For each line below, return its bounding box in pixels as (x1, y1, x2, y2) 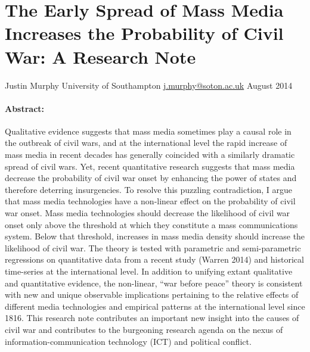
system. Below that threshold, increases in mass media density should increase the (5, 230, 305, 242)
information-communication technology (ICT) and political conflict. (5, 335, 252, 347)
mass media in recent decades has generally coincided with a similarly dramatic (5, 148, 295, 161)
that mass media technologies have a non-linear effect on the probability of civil (5, 195, 296, 207)
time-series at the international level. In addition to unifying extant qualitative (5, 265, 293, 278)
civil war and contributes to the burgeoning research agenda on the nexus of (5, 323, 283, 335)
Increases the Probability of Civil (5, 21, 284, 45)
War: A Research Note (5, 44, 196, 68)
